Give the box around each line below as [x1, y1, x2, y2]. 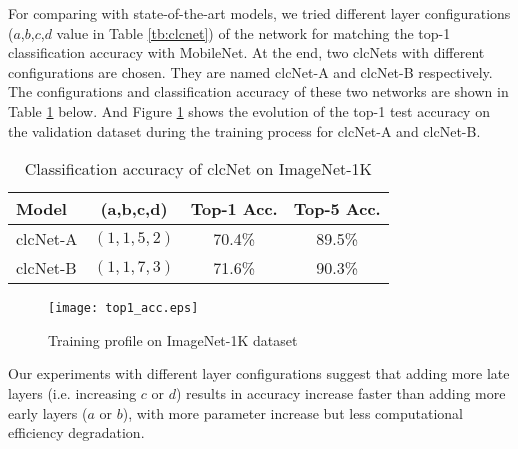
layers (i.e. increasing [8, 383, 137, 403]
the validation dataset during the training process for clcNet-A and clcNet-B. [8, 120, 481, 141]
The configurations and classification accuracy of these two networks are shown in [8, 81, 509, 102]
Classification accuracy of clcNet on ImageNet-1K [24, 157, 372, 181]
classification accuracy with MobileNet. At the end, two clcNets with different [8, 42, 485, 63]
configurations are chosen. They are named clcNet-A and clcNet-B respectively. [8, 61, 493, 82]
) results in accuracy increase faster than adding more [176, 383, 506, 403]
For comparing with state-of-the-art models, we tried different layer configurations [8, 3, 511, 23]
